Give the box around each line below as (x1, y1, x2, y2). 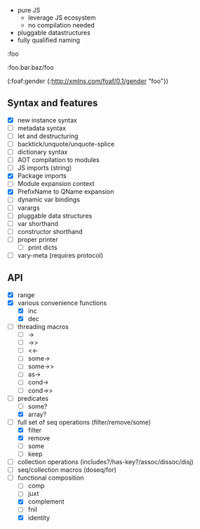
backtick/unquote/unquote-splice (17, 140, 114, 148)
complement (27, 497, 65, 506)
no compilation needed (27, 21, 95, 29)
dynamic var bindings (17, 195, 81, 204)
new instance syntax (17, 116, 77, 124)
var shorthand (17, 219, 58, 228)
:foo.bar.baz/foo (7, 63, 54, 71)
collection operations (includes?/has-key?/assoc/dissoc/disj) (17, 458, 194, 466)
